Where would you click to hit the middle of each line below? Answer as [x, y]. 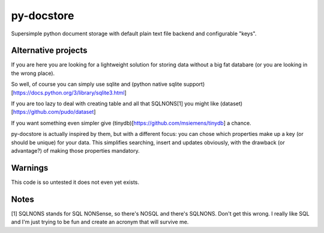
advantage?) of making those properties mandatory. [76, 150]
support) [194, 84]
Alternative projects [49, 51]
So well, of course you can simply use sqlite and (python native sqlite [97, 84]
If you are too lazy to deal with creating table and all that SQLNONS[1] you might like [115, 104]
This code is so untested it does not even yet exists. [75, 182]
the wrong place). [33, 73]
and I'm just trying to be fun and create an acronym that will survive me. [100, 222]
